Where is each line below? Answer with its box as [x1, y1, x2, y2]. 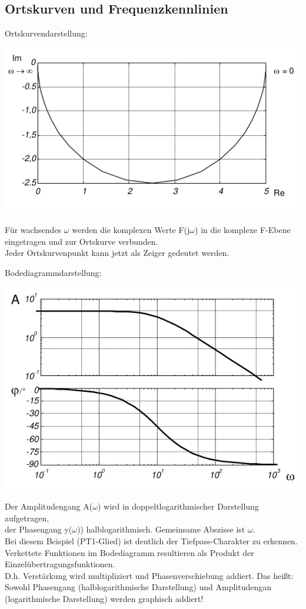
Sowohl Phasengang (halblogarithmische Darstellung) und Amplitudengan [5, 581, 272, 593]
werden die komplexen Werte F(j [72, 224, 190, 236]
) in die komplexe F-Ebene [195, 224, 291, 236]
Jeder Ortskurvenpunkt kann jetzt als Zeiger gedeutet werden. [5, 247, 229, 259]
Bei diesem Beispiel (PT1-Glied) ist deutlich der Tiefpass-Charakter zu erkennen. [5, 534, 298, 547]
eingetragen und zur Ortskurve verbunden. [5, 235, 158, 247]
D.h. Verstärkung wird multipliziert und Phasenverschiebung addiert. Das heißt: [5, 569, 294, 581]
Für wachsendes [5, 224, 62, 236]
